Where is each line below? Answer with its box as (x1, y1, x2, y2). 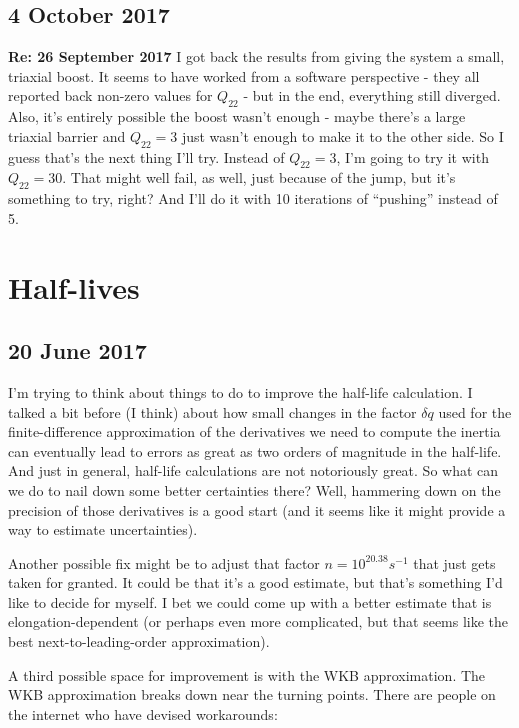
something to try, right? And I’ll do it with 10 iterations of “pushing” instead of (8, 188, 498, 209)
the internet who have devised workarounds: (8, 703, 278, 724)
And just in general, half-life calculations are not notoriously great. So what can (8, 460, 499, 481)
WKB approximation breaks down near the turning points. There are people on (8, 684, 496, 705)
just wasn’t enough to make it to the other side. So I (181, 125, 504, 146)
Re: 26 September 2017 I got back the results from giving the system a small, (8, 46, 505, 67)
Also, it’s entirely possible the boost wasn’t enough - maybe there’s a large (8, 106, 466, 127)
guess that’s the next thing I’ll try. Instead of (8, 146, 285, 167)
